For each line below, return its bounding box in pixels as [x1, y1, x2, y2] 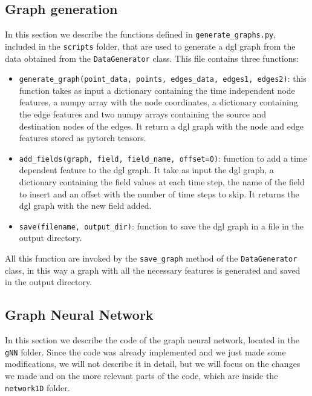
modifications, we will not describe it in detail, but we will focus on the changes [5, 357, 301, 370]
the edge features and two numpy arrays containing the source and [19, 108, 267, 120]
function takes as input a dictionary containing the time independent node [19, 84, 295, 96]
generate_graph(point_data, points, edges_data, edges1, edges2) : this [19, 72, 307, 85]
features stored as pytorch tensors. [19, 131, 146, 144]
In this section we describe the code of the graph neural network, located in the [5, 334, 299, 346]
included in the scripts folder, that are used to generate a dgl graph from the [5, 39, 296, 52]
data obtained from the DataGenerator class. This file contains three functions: [5, 51, 299, 64]
